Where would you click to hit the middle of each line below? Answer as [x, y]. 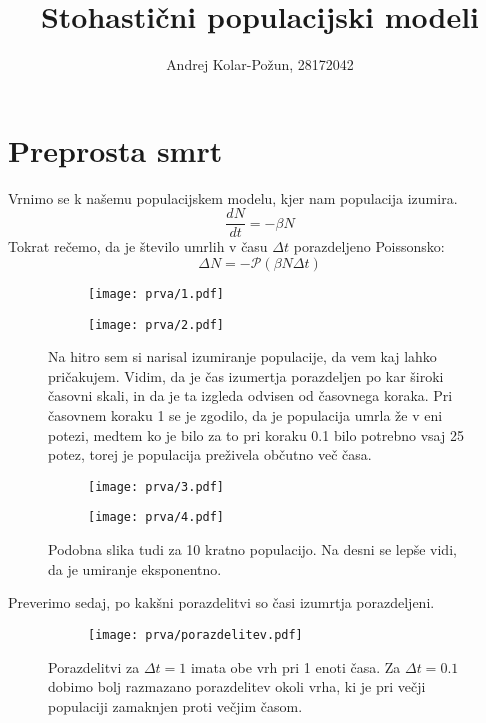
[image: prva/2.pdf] [156, 324]
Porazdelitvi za [94, 666]
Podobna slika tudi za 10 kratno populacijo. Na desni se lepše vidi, [252, 549]
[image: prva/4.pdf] [156, 517]
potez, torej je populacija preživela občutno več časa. [210, 454]
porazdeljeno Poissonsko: [369, 246]
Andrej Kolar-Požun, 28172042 [260, 64]
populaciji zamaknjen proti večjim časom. [175, 705]
